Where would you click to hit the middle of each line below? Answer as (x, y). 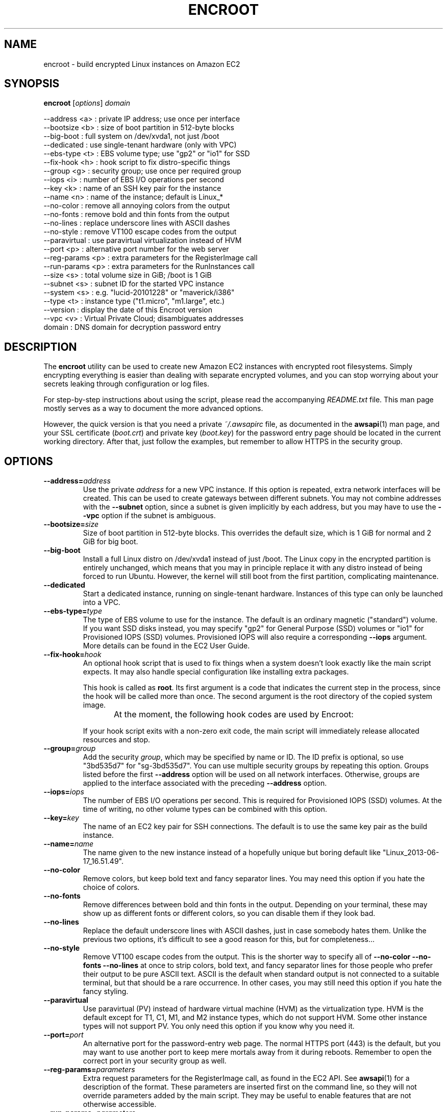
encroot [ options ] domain (87, 103)
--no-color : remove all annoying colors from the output (137, 206)
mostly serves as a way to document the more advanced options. (153, 408)
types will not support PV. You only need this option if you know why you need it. (219, 1026)
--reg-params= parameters (89, 1070)
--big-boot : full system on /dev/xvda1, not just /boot (131, 136)
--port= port (64, 1035)
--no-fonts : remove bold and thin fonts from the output (136, 214)
